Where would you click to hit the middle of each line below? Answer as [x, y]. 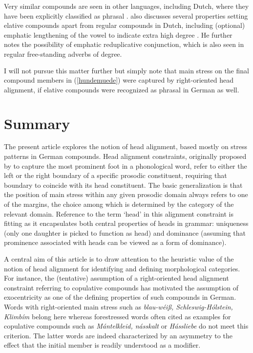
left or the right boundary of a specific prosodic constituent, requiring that [116, 175]
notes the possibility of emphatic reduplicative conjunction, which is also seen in [124, 44]
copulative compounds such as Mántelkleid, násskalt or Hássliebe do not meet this [126, 326]
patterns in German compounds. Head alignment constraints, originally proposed [125, 156]
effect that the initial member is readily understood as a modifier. [102, 345]
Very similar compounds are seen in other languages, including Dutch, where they [126, 6]
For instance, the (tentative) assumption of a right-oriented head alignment [116, 278]
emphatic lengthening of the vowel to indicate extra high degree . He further [118, 34]
